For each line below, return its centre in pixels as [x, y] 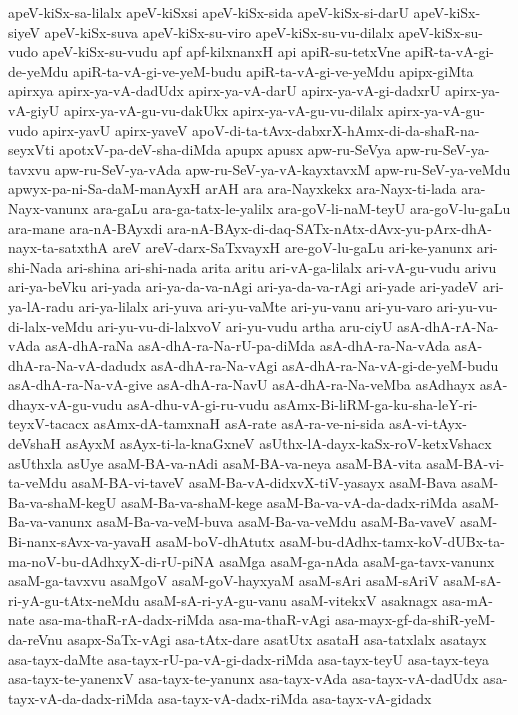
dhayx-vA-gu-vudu [65, 403]
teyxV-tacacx [48, 423]
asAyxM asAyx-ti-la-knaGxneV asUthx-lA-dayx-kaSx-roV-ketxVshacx [278, 443]
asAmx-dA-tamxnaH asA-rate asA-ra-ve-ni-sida [239, 423]
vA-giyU [34, 109]
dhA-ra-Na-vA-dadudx [77, 364]
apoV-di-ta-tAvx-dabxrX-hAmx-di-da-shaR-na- [336, 129]
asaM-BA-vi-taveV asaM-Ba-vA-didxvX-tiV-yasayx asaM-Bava [264, 482]
